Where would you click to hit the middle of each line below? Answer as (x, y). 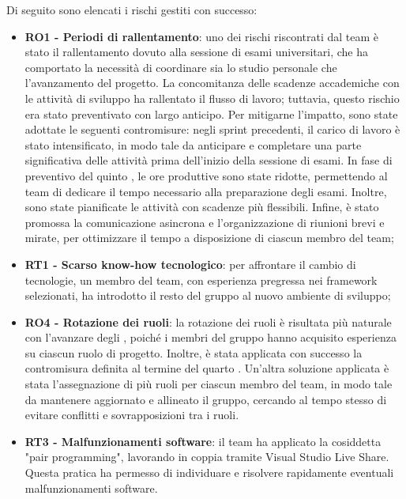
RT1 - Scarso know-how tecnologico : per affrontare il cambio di (190, 264)
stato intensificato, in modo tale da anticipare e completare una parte (193, 144)
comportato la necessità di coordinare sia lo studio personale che (181, 67)
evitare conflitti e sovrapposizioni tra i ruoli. (132, 415)
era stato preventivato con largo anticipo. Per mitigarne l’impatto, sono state (211, 113)
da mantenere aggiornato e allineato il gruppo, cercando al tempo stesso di (206, 399)
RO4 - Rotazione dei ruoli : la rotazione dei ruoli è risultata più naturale (208, 321)
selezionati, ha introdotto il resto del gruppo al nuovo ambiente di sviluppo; (208, 295)
